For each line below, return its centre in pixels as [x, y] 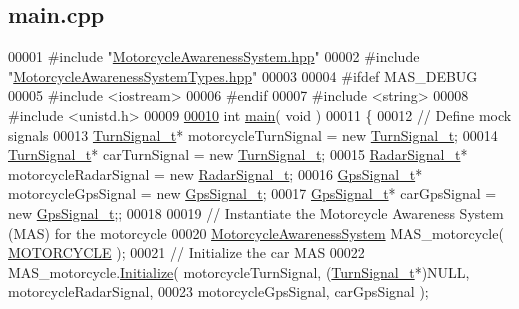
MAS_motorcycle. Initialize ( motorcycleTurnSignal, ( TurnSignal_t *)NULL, [239, 271]
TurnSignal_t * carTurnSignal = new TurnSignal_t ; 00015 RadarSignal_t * [238, 154]
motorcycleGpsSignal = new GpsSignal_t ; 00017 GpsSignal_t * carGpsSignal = [252, 193]
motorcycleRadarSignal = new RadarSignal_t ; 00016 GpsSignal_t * [215, 173]
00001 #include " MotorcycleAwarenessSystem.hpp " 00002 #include [214, 56]
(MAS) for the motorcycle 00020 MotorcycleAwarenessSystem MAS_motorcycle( [256, 232]
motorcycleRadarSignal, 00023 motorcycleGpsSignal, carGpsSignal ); [218, 291]
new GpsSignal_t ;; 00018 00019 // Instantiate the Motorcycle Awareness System [256, 212]
